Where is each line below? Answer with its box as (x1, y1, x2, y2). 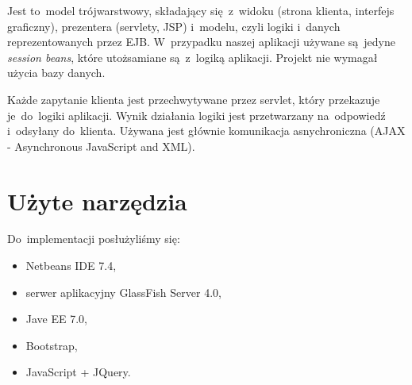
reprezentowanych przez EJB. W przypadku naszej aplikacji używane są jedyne (7, 33, 395, 50)
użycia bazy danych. (7, 64, 106, 81)
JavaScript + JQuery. (25, 364, 131, 380)
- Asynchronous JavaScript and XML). (7, 137, 195, 154)
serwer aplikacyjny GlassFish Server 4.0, (25, 283, 221, 300)
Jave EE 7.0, (25, 310, 87, 327)
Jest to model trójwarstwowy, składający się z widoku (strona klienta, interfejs (7, 2, 395, 18)
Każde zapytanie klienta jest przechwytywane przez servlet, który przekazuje (7, 90, 380, 107)
